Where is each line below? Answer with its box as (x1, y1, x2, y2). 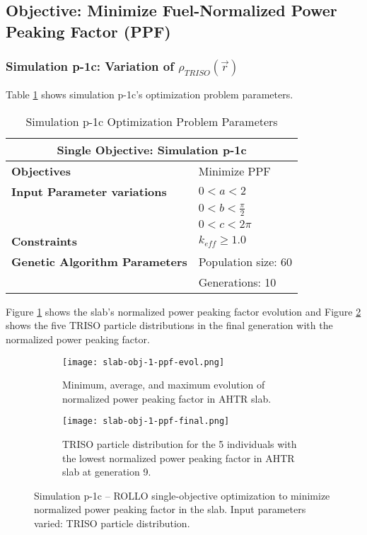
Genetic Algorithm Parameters (11, 253, 187, 270)
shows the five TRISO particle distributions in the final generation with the (6, 318, 333, 333)
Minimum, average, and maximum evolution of (62, 377, 265, 392)
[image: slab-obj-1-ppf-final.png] (62, 416, 230, 427)
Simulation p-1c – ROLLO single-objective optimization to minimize (34, 488, 330, 502)
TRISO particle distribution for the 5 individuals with (62, 437, 297, 451)
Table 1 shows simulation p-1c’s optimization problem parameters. (6, 87, 293, 102)
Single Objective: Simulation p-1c (57, 141, 247, 158)
